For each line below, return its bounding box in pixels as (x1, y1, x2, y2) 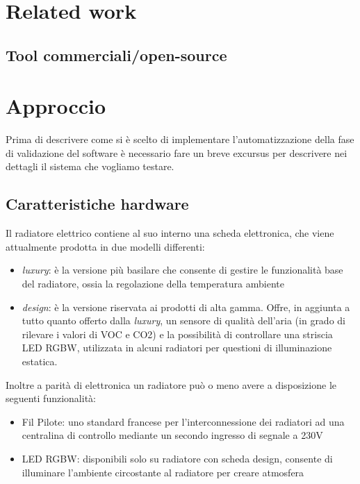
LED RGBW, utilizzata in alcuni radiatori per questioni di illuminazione (22, 340, 332, 355)
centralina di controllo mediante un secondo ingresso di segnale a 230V (22, 428, 323, 442)
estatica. (22, 354, 58, 369)
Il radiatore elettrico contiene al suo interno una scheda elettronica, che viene (6, 226, 334, 240)
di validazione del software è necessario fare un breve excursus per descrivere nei (6, 145, 347, 160)
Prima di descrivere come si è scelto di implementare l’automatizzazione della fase (6, 132, 354, 147)
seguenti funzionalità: (6, 391, 96, 406)
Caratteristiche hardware (6, 193, 189, 215)
